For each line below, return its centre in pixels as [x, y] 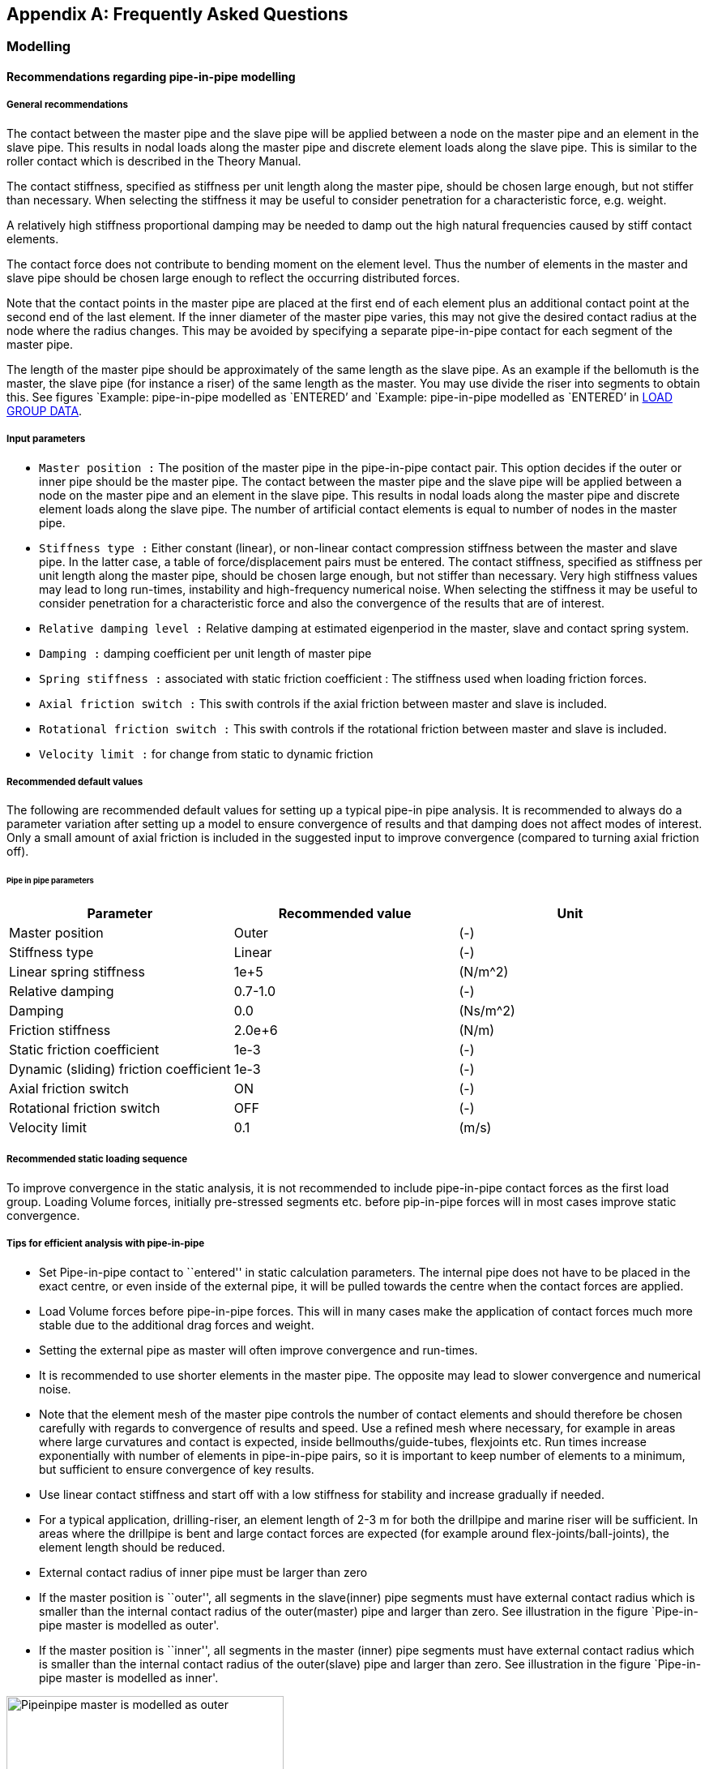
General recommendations [67, 105]
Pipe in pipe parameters [50, 881]
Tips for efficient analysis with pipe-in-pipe [106, 1244]
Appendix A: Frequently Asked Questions [177, 14]
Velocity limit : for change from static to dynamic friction [206, 754]
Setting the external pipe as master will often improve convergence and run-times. [258, 1350]
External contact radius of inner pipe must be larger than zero [203, 1572]
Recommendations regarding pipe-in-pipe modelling [151, 77]
